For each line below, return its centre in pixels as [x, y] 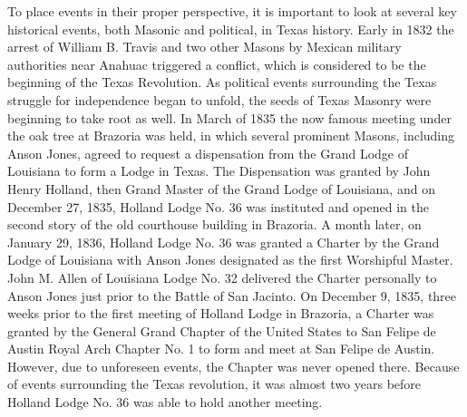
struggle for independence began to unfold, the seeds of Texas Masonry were [219, 99]
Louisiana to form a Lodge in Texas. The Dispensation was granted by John [219, 171]
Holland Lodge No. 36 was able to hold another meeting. [165, 402]
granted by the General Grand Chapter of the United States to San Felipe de [222, 330]
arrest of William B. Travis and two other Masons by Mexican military [204, 47]
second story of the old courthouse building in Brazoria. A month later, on [214, 224]
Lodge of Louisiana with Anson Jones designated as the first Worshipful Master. [230, 260]
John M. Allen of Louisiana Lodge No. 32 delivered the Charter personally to [222, 277]
